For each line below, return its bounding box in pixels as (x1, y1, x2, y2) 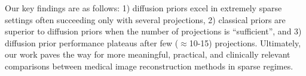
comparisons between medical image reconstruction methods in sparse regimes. (5, 59, 293, 72)
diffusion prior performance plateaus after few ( (5, 36, 179, 49)
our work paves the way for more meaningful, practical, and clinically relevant (5, 48, 290, 61)
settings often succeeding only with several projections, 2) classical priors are (5, 13, 286, 26)
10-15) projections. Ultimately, (189, 36, 301, 49)
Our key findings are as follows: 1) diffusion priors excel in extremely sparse (5, 2, 282, 14)
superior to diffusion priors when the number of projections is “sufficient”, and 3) (5, 25, 302, 37)
